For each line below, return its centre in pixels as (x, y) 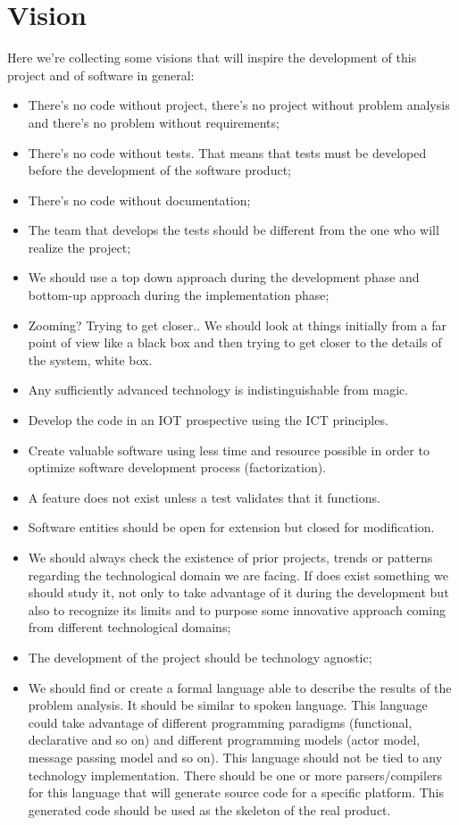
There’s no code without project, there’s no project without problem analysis (239, 105)
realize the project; (79, 247)
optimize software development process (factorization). (177, 467)
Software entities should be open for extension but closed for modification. (231, 527)
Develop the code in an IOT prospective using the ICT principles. (208, 420)
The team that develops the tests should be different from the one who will (234, 230)
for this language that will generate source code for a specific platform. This (236, 792)
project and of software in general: (101, 75)
